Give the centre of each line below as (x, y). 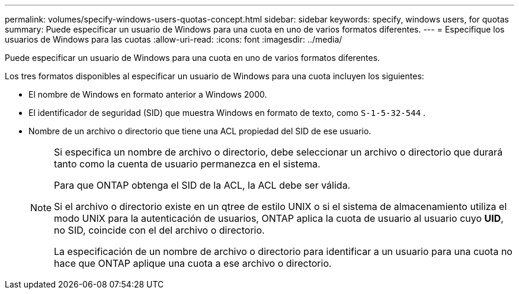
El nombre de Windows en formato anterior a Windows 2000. (148, 94)
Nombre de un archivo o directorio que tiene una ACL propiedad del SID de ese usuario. (200, 131)
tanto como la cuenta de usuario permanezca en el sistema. (187, 164)
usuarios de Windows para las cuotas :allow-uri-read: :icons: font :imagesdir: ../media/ (174, 39)
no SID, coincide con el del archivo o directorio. (159, 230)
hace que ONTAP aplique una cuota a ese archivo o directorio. (193, 263)
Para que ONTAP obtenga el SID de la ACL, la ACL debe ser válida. (202, 185)
